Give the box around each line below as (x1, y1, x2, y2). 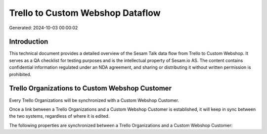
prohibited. (9, 71, 32, 77)
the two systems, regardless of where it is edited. (9, 113, 110, 119)
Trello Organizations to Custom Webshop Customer (9, 84, 172, 92)
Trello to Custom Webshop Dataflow (9, 7, 161, 18)
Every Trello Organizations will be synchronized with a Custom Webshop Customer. (9, 97, 179, 103)
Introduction (9, 38, 48, 46)
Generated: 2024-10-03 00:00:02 (9, 25, 78, 31)
